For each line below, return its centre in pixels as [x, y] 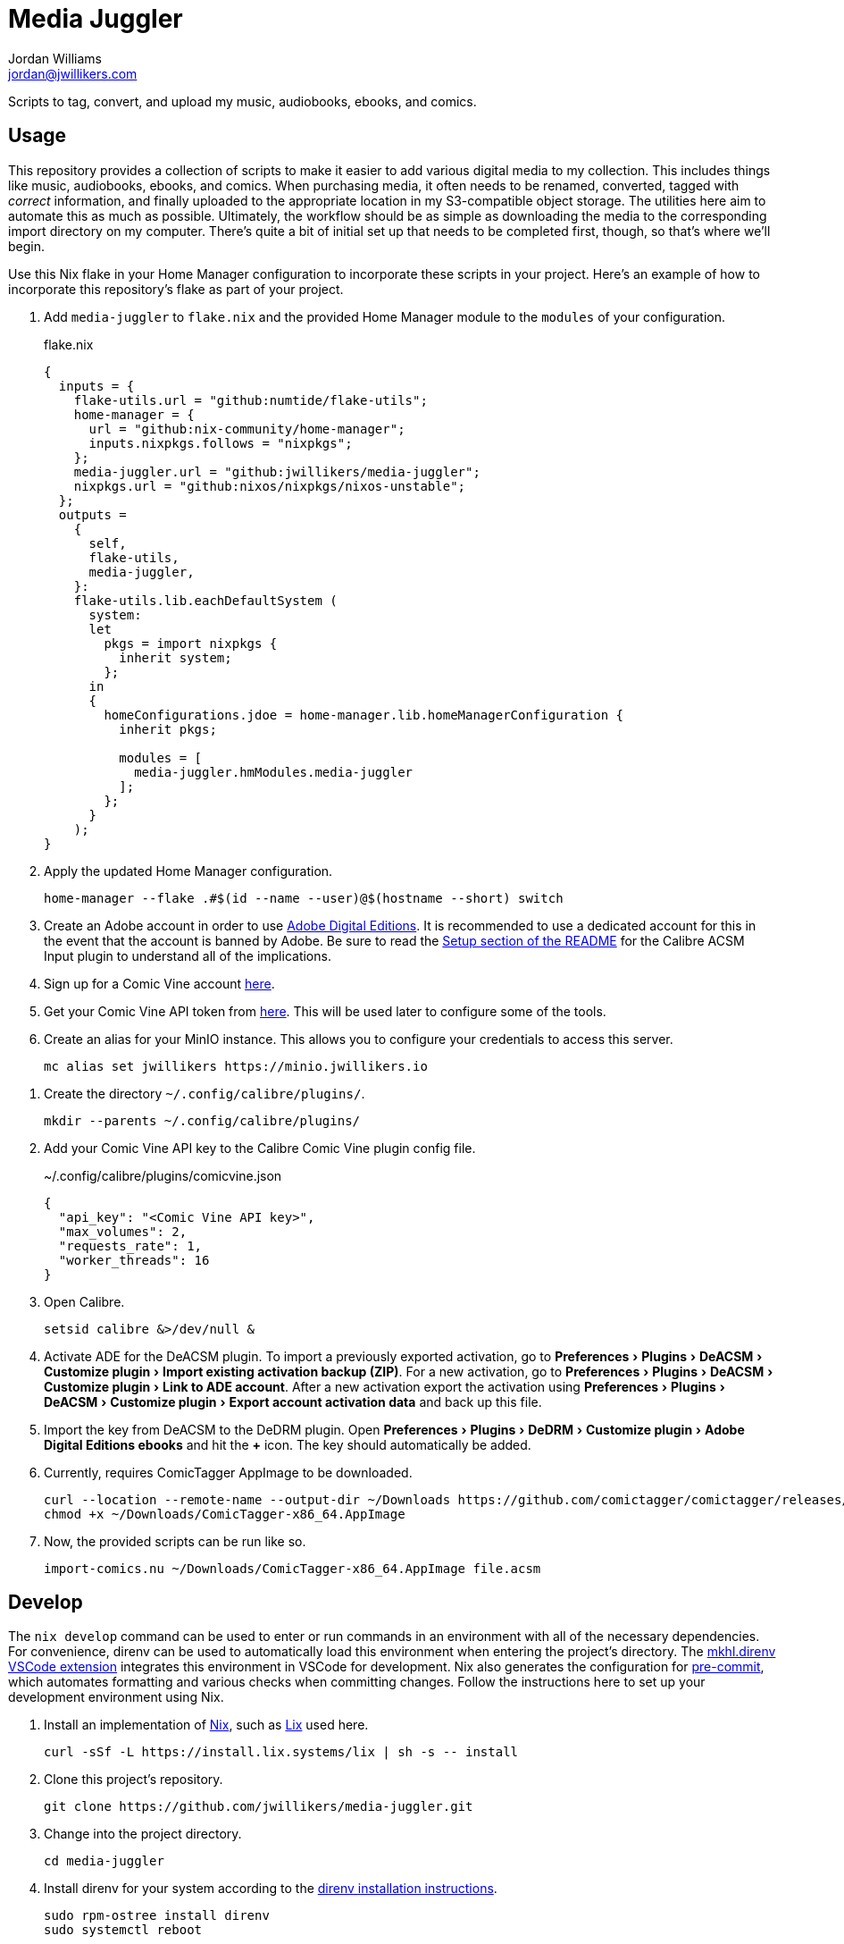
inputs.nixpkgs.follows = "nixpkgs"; [221, 443]
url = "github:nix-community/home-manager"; [247, 429]
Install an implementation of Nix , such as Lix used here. [206, 1725]
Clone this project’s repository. [134, 1780]
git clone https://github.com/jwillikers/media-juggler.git [259, 1807]
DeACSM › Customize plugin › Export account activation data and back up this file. [293, 1401]
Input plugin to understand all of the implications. [188, 955]
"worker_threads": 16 [134, 1260]
